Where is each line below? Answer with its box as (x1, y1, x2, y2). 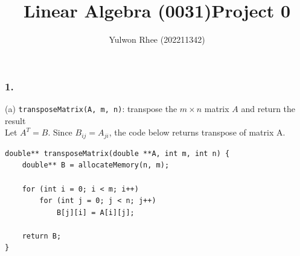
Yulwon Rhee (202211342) (109, 33, 205, 46)
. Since (48, 126, 72, 139)
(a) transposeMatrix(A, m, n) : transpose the (5, 102, 177, 115)
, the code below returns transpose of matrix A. (109, 126, 286, 139)
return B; (22, 231, 62, 240)
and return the (241, 102, 296, 115)
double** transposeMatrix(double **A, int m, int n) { (5, 149, 230, 158)
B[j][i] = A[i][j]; (56, 208, 135, 217)
